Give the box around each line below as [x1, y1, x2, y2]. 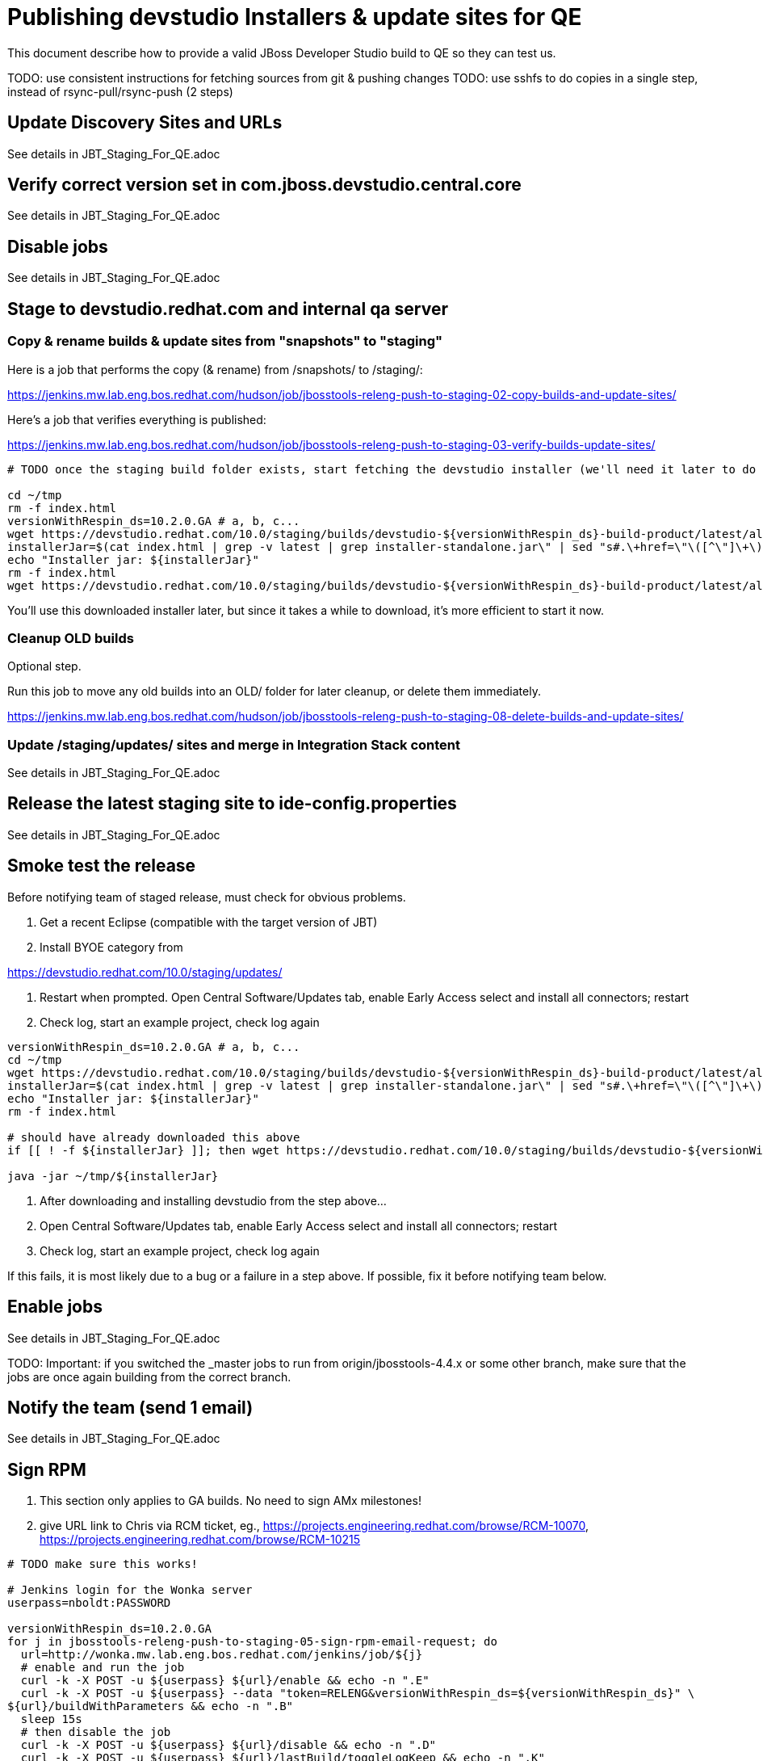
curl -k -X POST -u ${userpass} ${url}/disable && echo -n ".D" [20, 1738, 437, 1752]
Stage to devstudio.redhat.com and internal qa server [7, 298, 448, 319]
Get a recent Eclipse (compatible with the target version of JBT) [40, 914, 378, 929]
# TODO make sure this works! [7, 1557, 199, 1571]
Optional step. [7, 659, 82, 674]
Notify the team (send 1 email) [7, 1397, 254, 1418]
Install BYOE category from [40, 939, 183, 954]
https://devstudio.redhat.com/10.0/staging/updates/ [7, 965, 283, 979]
